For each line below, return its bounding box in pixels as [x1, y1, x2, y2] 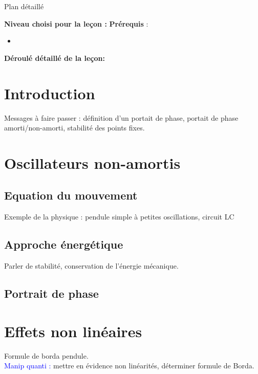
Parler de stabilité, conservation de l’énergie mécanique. [4, 260, 179, 271]
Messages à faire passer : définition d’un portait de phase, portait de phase [4, 112, 239, 123]
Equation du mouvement [4, 187, 138, 203]
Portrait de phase [4, 285, 99, 301]
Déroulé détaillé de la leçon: [4, 52, 105, 63]
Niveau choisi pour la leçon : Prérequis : [4, 18, 148, 29]
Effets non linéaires [4, 320, 142, 341]
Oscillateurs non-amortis [4, 152, 181, 173]
